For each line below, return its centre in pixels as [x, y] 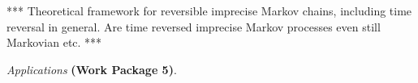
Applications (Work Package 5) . [92, 69]
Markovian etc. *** [54, 42]
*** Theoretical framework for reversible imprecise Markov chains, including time [209, 10]
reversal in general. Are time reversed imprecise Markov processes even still [194, 26]
